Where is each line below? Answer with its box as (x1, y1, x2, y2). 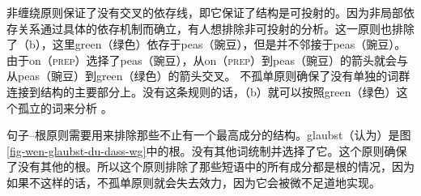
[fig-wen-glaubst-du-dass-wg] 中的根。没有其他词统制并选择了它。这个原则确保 (6, 142, 407, 159)
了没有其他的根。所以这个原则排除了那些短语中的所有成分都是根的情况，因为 (6, 158, 415, 175)
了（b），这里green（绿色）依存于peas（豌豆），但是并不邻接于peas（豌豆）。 (6, 36, 406, 53)
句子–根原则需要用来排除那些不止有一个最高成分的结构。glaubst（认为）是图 (6, 126, 411, 143)
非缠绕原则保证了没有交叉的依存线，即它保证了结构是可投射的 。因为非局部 (6, 4, 403, 20)
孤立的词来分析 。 (17, 99, 113, 116)
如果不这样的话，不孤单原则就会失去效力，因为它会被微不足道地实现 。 (6, 173, 381, 190)
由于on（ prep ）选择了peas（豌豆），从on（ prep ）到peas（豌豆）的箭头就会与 (6, 51, 409, 68)
